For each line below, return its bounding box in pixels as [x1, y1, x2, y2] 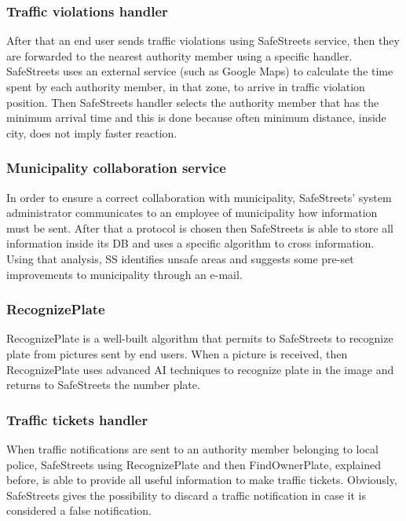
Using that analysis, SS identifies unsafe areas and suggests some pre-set [6, 250, 354, 266]
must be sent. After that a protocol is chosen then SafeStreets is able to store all [6, 219, 393, 236]
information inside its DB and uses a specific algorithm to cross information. [6, 235, 375, 251]
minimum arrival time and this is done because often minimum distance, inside [6, 109, 386, 126]
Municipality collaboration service [6, 158, 226, 178]
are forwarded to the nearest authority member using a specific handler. [6, 47, 353, 64]
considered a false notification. [6, 502, 152, 519]
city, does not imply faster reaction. [6, 124, 177, 141]
